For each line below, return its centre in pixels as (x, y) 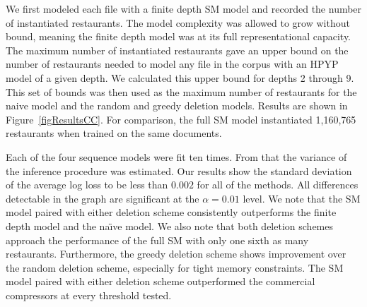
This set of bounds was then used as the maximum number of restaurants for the (181, 91)
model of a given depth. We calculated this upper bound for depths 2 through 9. (180, 77)
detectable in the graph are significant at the (103, 198)
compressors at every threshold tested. (89, 295)
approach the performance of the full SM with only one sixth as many (157, 240)
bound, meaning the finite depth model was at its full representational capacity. (179, 36)
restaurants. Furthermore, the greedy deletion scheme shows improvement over (176, 254)
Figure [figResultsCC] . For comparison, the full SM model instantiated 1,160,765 (181, 119)
